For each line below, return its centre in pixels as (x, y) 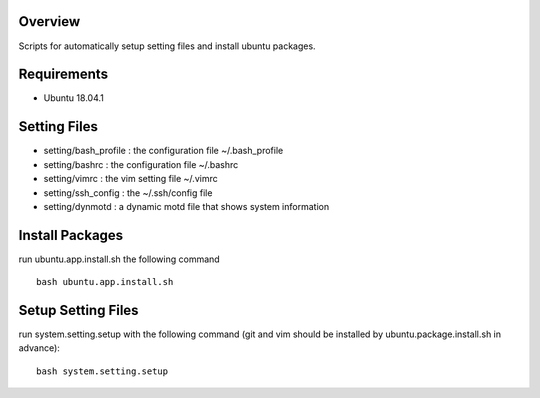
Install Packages (71, 235)
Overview (49, 21)
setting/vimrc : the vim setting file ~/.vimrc (131, 179)
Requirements (63, 74)
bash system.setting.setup (102, 371)
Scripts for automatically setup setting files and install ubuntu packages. (167, 46)
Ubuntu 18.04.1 (73, 98)
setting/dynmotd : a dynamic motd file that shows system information (186, 206)
